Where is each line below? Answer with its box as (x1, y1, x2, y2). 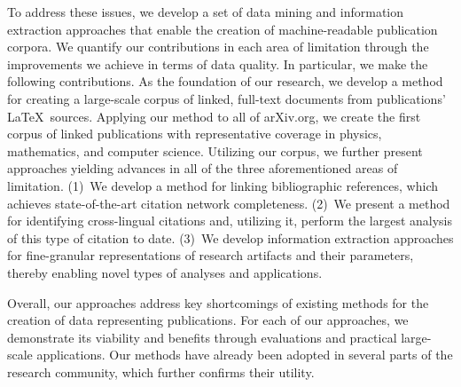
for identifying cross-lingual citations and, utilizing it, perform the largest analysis (7, 211, 452, 230)
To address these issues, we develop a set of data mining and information (7, 3, 404, 20)
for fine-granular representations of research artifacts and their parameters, (7, 246, 414, 265)
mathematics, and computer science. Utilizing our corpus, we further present (7, 141, 423, 160)
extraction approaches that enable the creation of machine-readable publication (7, 20, 438, 38)
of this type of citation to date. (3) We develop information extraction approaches (7, 228, 454, 247)
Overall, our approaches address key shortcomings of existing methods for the (7, 293, 429, 312)
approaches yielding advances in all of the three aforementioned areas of (7, 159, 398, 178)
